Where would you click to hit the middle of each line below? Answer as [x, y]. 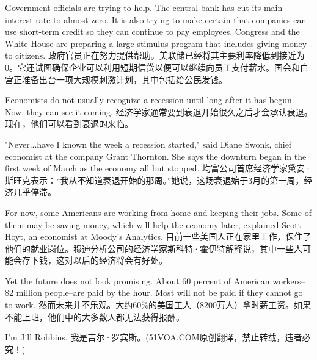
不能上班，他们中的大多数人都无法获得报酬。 [95, 316]
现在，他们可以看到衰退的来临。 [69, 124]
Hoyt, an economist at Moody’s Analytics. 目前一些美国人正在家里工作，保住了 [158, 236]
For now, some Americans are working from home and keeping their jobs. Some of [158, 212]
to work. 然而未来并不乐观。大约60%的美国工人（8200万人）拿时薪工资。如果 [158, 305]
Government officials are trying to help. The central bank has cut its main [144, 7]
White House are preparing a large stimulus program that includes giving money [156, 43]
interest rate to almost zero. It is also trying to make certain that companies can [156, 19]
